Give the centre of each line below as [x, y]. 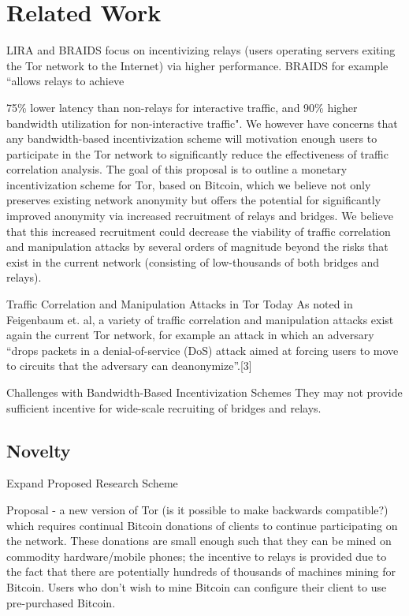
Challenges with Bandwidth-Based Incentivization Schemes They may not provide [204, 392]
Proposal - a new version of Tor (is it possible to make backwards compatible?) [197, 509]
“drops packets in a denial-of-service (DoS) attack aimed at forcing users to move [203, 350]
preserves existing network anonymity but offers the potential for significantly [194, 200]
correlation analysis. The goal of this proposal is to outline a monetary [177, 169]
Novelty [39, 450]
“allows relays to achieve [65, 81]
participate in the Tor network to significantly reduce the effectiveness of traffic [197, 153]
